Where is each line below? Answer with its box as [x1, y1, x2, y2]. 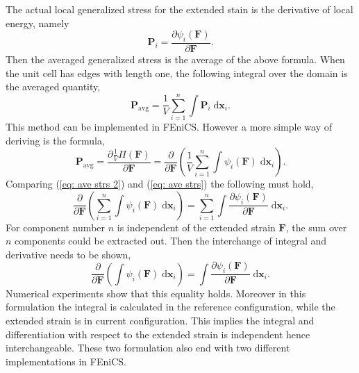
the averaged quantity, [6, 79, 101, 94]
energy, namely [6, 15, 69, 30]
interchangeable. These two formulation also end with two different [6, 340, 290, 355]
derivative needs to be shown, [6, 247, 131, 261]
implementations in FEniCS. [6, 354, 126, 368]
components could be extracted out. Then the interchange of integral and [15, 233, 327, 248]
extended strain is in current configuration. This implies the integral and [6, 313, 315, 327]
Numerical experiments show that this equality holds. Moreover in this [6, 285, 306, 300]
